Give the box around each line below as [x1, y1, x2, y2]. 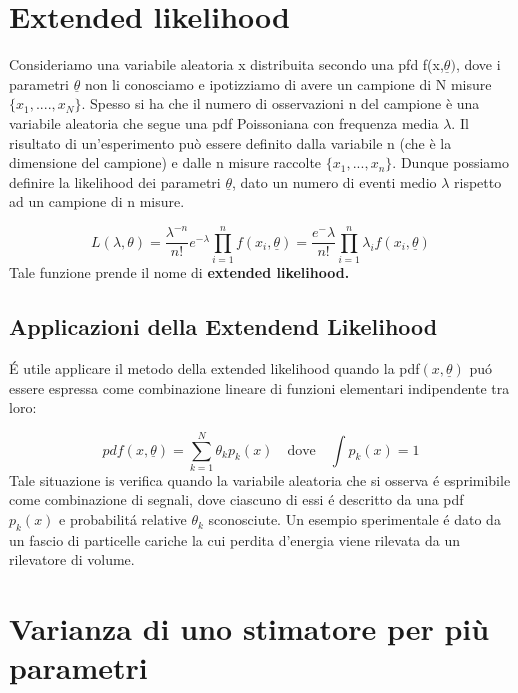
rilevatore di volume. [9, 549, 135, 570]
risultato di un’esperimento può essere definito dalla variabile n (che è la [9, 132, 452, 153]
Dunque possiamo [400, 152, 509, 173]
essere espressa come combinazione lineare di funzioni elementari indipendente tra [9, 377, 510, 398]
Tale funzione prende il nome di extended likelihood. [9, 262, 350, 283]
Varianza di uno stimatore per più [9, 608, 490, 649]
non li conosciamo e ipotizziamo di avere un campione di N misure [84, 73, 492, 94]
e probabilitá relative [59, 509, 187, 530]
